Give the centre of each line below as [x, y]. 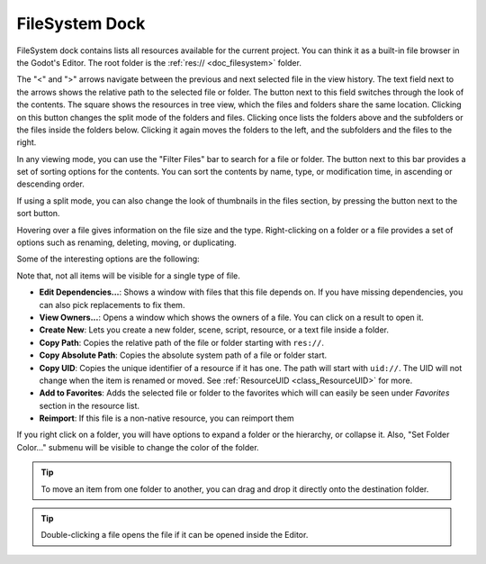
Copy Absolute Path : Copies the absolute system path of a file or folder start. [183, 355]
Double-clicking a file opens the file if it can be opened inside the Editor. [175, 535]
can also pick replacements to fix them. [112, 305]
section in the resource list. [89, 405]
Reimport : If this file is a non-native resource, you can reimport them [166, 418]
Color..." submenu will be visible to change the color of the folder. [138, 447]
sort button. [38, 214]
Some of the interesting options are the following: [108, 259]
